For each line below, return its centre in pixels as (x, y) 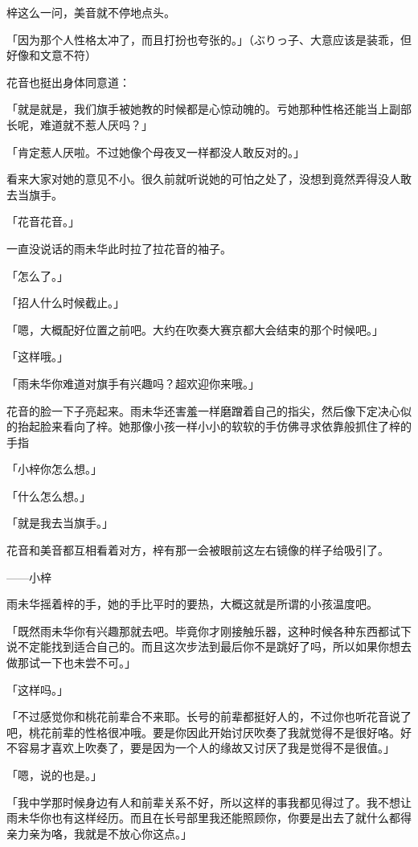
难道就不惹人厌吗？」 (96, 124)
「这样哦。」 (37, 356)
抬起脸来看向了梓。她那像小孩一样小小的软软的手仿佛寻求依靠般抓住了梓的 (214, 426)
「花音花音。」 (43, 221)
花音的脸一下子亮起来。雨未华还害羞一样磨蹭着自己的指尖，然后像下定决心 (203, 410)
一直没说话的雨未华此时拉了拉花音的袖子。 (119, 248)
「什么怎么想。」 (49, 495)
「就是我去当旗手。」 (60, 523)
